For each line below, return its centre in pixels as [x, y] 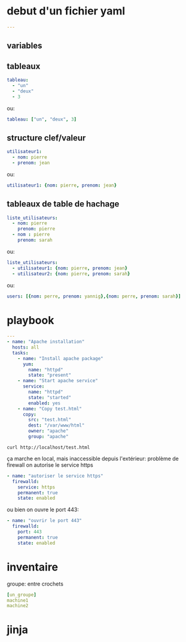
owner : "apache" [48, 431]
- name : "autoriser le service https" [55, 476]
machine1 [18, 600]
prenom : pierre [36, 229]
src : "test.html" [50, 420]
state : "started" [50, 397]
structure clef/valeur [46, 138]
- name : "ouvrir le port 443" [45, 521]
